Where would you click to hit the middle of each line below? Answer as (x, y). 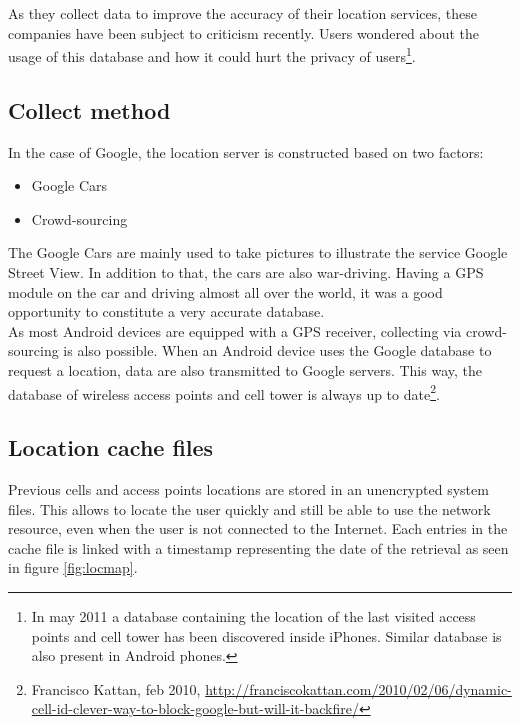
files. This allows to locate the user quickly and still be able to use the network (249, 508)
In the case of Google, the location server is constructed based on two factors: (246, 151)
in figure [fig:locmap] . (73, 567)
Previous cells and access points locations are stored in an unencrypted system (248, 489)
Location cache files (111, 447)
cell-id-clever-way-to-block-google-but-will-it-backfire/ (195, 708)
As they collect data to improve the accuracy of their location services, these (243, 13)
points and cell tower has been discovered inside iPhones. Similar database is (266, 635)
